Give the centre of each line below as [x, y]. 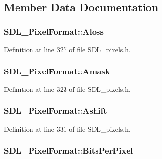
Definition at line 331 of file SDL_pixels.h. [67, 129]
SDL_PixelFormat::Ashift [56, 111]
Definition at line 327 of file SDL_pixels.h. [67, 49]
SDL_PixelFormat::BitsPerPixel [69, 150]
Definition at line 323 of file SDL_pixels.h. [67, 89]
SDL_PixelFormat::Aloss [54, 31]
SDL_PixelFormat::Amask [57, 71]
